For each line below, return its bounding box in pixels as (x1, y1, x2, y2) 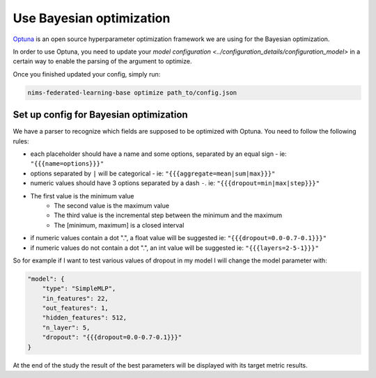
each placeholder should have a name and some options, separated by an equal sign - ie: (30, 150, 287, 158)
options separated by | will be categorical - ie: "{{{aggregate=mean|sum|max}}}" (30, 169, 276, 178)
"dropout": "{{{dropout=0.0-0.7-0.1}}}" (42, 333, 182, 341)
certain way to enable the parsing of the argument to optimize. (13, 57, 192, 65)
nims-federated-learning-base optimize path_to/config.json (27, 88, 237, 97)
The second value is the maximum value (54, 201, 170, 210)
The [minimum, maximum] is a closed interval (54, 221, 185, 229)
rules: (13, 136, 29, 145)
